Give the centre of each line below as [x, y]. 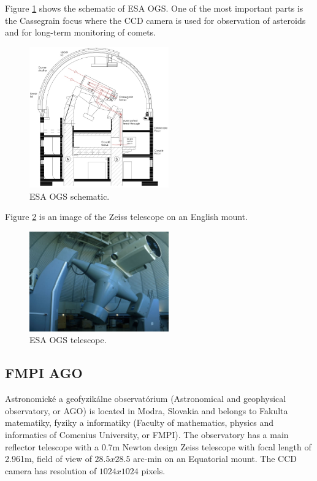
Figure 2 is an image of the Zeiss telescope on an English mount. [126, 217]
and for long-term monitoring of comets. [80, 32]
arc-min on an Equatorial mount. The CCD [215, 459]
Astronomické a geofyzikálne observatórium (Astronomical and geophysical [146, 399]
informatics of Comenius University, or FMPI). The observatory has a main [147, 434]
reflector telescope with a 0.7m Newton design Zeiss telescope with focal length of [158, 446]
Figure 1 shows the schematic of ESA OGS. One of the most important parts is [154, 8]
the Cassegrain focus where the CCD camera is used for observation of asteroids [155, 20]
